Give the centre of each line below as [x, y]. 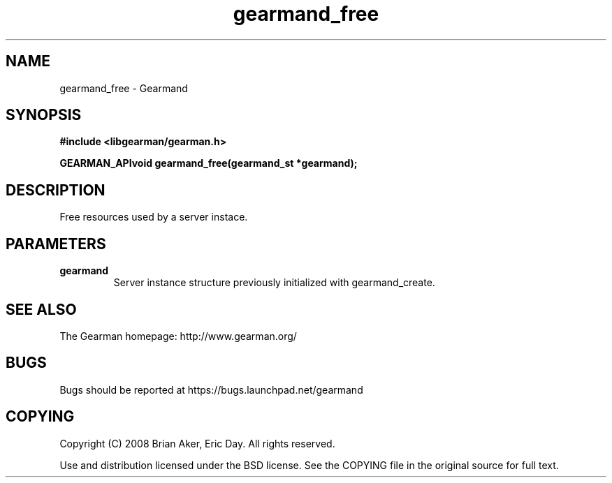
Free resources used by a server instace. [154, 217]
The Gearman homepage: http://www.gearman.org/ [178, 336]
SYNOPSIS [44, 115]
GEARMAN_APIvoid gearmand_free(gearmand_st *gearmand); [209, 163]
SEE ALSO [41, 309]
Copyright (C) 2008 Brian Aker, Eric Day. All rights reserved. [197, 443]
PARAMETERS [56, 244]
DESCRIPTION [56, 190]
